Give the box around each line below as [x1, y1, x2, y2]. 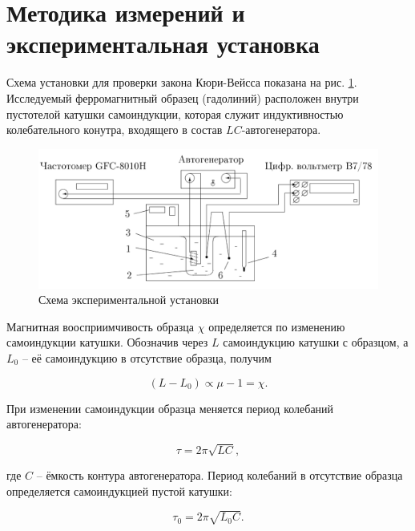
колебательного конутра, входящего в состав [6, 121, 223, 138]
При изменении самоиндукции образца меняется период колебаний [6, 399, 334, 416]
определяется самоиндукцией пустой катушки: [6, 482, 232, 499]
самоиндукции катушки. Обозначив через [6, 334, 208, 351]
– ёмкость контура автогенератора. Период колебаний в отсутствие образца [36, 466, 403, 483]
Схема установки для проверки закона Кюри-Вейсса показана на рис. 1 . [6, 74, 357, 91]
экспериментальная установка [6, 27, 320, 60]
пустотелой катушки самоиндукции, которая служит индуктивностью [6, 105, 344, 122]
